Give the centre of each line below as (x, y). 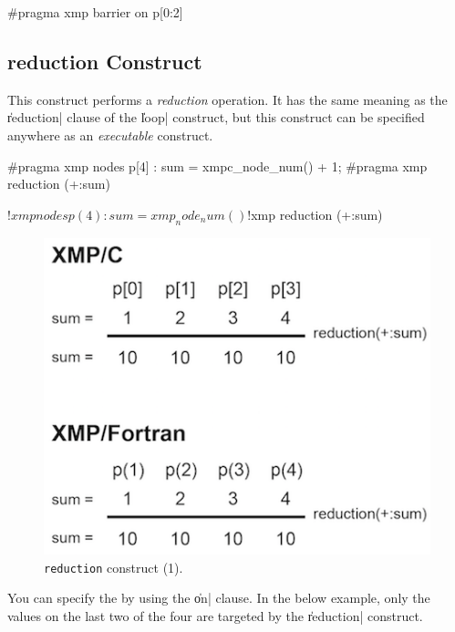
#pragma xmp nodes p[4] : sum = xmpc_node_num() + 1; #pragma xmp (217, 166)
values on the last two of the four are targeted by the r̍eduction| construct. (215, 616)
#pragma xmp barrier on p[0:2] (95, 12)
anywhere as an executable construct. (110, 135)
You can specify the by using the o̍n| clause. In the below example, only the (219, 598)
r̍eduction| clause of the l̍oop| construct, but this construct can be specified (216, 117)
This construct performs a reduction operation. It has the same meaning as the (227, 99)
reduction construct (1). (114, 567)
